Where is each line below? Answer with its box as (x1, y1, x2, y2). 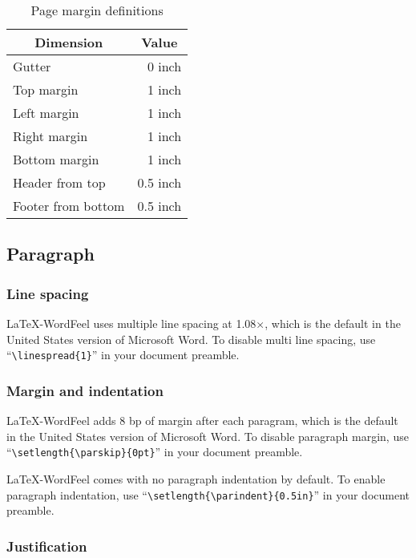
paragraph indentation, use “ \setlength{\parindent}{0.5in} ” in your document (6, 486, 410, 503)
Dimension (34, 33, 103, 51)
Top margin (13, 80, 79, 99)
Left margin (13, 103, 79, 122)
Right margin (13, 127, 88, 145)
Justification (6, 536, 87, 556)
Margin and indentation (6, 380, 164, 400)
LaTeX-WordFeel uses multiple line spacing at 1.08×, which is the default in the (6, 315, 401, 331)
